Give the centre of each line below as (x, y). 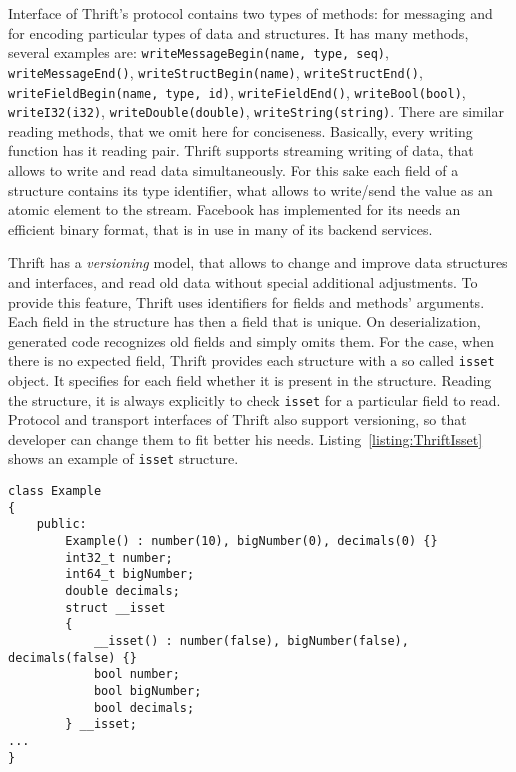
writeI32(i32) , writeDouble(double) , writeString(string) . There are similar (256, 111)
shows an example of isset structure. (123, 458)
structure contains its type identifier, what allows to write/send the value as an (250, 189)
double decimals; (122, 591)
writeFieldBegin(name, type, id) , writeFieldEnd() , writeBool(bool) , (237, 91)
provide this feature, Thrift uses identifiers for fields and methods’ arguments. (246, 301)
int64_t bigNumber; (130, 574)
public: (61, 524)
